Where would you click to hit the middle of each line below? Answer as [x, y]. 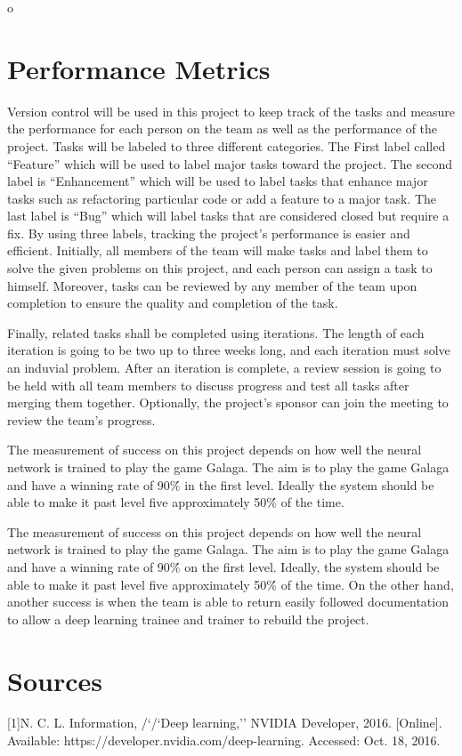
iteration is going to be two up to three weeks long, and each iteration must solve [229, 350]
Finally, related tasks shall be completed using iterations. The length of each [216, 332]
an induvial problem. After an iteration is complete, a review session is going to [224, 368]
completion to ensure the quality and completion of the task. [173, 303]
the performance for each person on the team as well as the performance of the [223, 129]
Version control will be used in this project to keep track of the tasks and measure [231, 111]
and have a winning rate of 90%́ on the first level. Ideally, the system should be [223, 566]
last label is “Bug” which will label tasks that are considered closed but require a [228, 216]
